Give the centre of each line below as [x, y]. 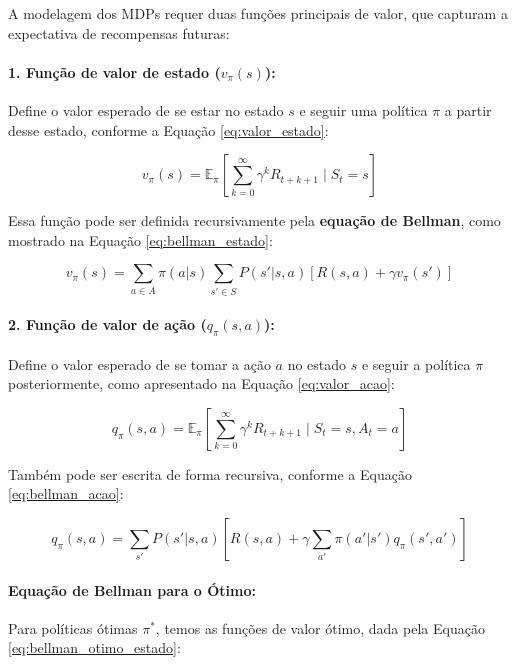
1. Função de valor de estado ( [114, 71]
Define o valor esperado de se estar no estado [146, 109]
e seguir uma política [363, 109]
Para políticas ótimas [73, 627]
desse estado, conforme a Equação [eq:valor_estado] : [168, 129]
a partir [468, 109]
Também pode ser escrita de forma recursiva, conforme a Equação [210, 473]
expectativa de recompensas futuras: [119, 32]
